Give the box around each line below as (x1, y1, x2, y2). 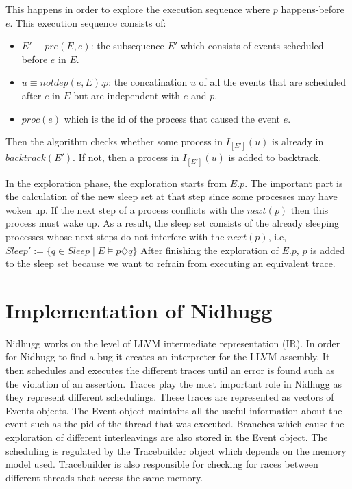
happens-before (281, 2, 344, 16)
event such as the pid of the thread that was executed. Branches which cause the (5, 416, 344, 431)
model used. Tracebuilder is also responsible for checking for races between (5, 457, 318, 471)
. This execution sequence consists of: (10, 15, 166, 29)
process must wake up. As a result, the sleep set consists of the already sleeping (5, 216, 339, 230)
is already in (272, 134, 324, 149)
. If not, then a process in (73, 150, 179, 164)
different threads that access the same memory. (5, 470, 203, 484)
